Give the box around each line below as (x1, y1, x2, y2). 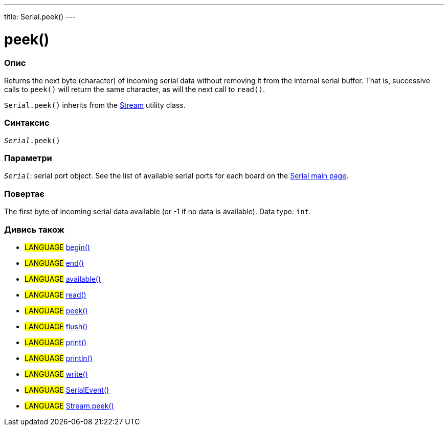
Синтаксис (4, 118, 50, 128)
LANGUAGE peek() (25, 306, 88, 315)
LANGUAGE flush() (25, 322, 88, 331)
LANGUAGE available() (25, 274, 101, 283)
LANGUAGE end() (25, 258, 84, 267)
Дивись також (4, 224, 64, 235)
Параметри (4, 153, 52, 163)
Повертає (4, 188, 44, 199)
